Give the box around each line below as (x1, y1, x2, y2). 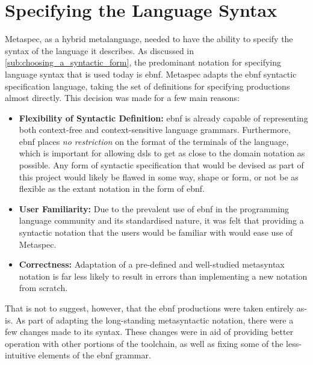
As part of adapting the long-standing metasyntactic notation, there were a (15, 313, 294, 326)
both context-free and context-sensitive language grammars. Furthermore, (19, 123, 291, 136)
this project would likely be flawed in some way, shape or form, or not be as (19, 170, 299, 183)
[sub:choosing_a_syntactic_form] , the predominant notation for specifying (5, 56, 281, 69)
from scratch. (19, 281, 68, 294)
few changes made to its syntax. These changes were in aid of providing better (5, 325, 294, 338)
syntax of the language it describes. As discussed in (5, 44, 194, 57)
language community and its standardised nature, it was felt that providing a (19, 214, 304, 227)
